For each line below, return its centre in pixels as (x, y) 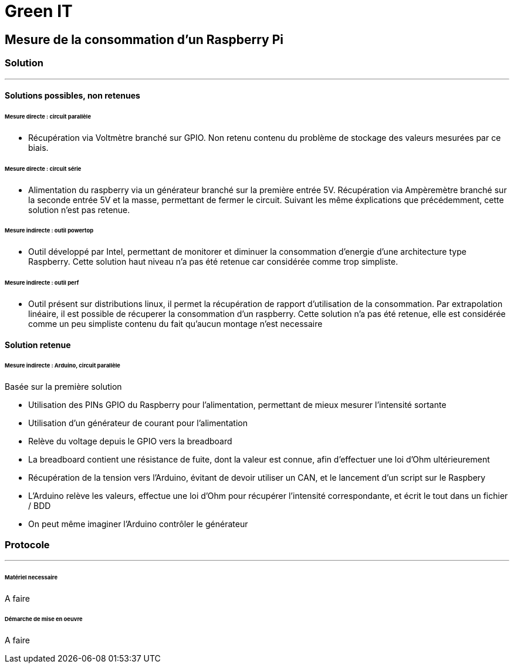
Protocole (27, 544)
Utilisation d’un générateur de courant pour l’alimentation (138, 423)
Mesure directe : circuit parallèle (48, 117)
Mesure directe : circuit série (43, 168)
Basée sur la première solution (63, 387)
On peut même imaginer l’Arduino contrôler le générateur (138, 524)
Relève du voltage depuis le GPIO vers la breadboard (130, 441)
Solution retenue (38, 345)
